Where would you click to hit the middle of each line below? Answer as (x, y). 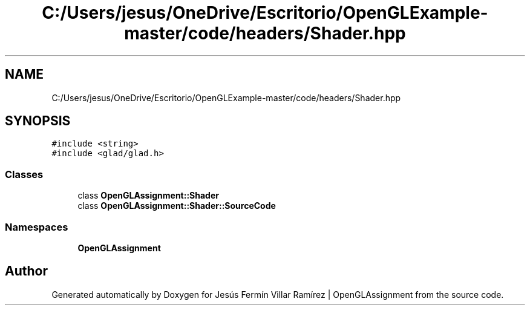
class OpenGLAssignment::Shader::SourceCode (177, 206)
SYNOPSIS (38, 121)
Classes (24, 174)
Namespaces (37, 227)
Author (26, 271)
